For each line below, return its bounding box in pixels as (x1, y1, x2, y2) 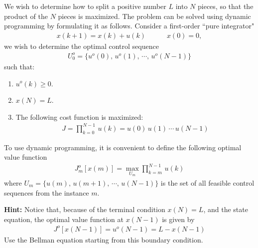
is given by (162, 214, 195, 224)
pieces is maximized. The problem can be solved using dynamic (58, 10, 251, 21)
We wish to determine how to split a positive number (4, 1, 166, 11)
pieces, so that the (197, 1, 254, 11)
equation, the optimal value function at (4, 214, 124, 224)
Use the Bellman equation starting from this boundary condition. (4, 234, 203, 245)
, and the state (203, 204, 248, 215)
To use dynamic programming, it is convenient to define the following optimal (4, 142, 242, 152)
